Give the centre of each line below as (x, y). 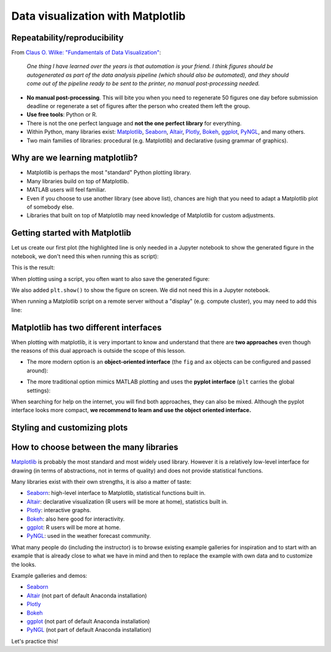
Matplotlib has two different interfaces (86, 327)
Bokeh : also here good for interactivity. (76, 519)
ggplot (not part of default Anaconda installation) (88, 621)
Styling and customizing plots (70, 428)
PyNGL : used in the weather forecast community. (89, 536)
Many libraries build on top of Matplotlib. (78, 181)
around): (37, 370)
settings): (39, 390)
